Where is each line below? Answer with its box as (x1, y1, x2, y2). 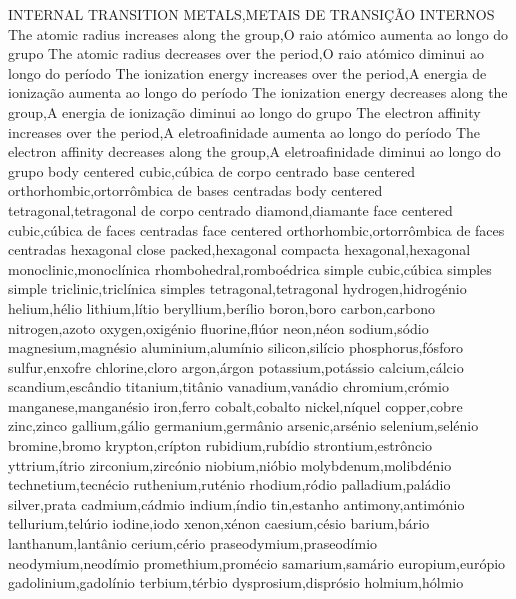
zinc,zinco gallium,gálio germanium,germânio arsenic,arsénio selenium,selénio (8, 415, 479, 436)
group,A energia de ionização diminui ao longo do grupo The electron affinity (8, 101, 481, 122)
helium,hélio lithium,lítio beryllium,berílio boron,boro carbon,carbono (8, 297, 435, 318)
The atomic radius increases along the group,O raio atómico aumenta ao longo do (8, 23, 509, 44)
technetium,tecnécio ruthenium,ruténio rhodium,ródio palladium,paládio (8, 474, 451, 495)
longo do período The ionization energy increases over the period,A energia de (8, 62, 487, 83)
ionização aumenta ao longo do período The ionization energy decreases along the (8, 82, 508, 103)
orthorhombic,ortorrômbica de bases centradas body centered (8, 180, 383, 201)
